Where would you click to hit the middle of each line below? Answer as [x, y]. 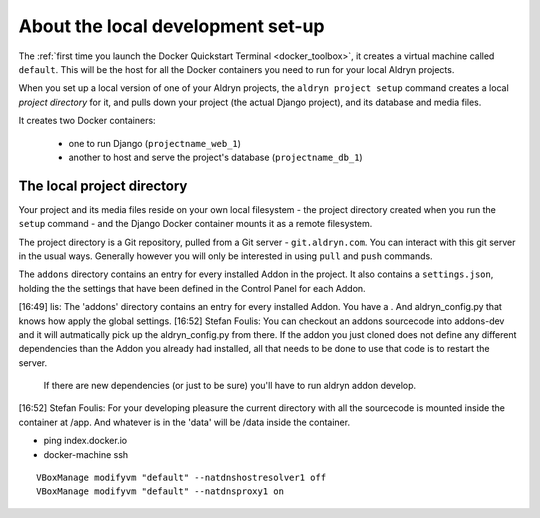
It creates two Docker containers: [87, 121]
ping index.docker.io [85, 441]
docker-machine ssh [86, 454]
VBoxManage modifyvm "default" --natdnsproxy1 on [160, 491]
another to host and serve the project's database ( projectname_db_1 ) [216, 157]
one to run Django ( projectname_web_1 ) [155, 143]
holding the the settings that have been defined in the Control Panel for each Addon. [192, 288]
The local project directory [103, 185]
